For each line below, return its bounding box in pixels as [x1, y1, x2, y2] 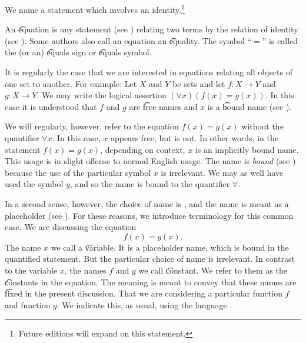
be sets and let [172, 77, 225, 89]
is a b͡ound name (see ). [207, 100, 292, 112]
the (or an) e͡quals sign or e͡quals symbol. [5, 46, 152, 58]
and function [5, 298, 51, 311]
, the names [64, 264, 107, 276]
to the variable [5, 264, 58, 276]
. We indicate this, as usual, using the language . [56, 298, 232, 311]
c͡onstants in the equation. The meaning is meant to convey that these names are [5, 275, 297, 288]
